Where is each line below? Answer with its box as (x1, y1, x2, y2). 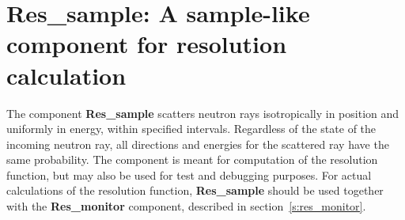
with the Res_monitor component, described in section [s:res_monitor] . (6, 198, 366, 214)
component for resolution (6, 28, 287, 60)
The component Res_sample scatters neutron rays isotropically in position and (6, 104, 399, 121)
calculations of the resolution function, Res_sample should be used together (6, 182, 384, 199)
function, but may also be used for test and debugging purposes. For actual (6, 166, 372, 183)
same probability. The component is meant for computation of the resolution (6, 151, 378, 168)
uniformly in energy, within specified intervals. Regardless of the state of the (6, 120, 377, 137)
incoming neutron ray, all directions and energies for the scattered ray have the (6, 135, 389, 152)
